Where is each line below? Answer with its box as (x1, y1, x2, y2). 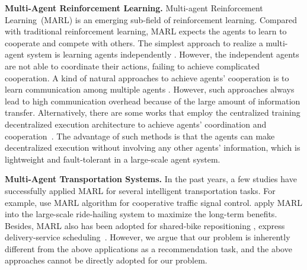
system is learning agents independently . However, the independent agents (27, 48, 299, 61)
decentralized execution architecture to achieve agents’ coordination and (5, 117, 267, 130)
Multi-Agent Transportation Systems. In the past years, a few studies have (5, 173, 297, 185)
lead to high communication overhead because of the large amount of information (5, 94, 300, 107)
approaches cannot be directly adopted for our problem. (5, 254, 207, 266)
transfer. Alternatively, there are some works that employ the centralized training (5, 106, 300, 119)
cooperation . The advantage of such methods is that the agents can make (5, 129, 275, 142)
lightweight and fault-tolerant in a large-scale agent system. (5, 153, 220, 165)
